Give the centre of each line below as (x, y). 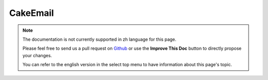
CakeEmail (32, 13)
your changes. (37, 55)
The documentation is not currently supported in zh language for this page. (100, 39)
